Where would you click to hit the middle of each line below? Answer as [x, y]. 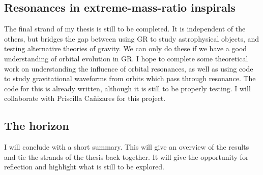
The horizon [37, 126]
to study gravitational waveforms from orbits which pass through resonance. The [130, 78]
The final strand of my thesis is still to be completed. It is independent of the [125, 29]
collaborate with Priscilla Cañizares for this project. [85, 98]
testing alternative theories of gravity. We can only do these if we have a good [126, 48]
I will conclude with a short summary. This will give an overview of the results [127, 147]
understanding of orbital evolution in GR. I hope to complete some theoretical [126, 58]
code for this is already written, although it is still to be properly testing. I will [127, 88]
